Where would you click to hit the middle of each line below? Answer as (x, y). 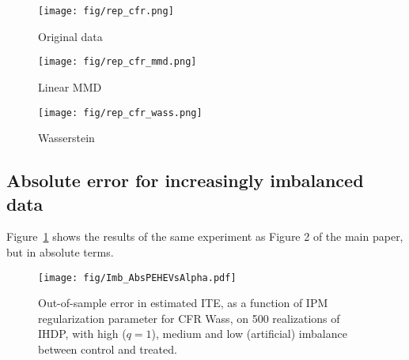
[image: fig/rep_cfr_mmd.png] (117, 62)
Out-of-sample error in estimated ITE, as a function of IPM (183, 303)
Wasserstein (66, 138)
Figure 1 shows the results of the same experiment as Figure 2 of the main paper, (205, 236)
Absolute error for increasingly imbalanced (185, 180)
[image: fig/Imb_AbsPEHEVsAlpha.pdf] (137, 277)
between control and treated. (108, 349)
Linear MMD (70, 86)
